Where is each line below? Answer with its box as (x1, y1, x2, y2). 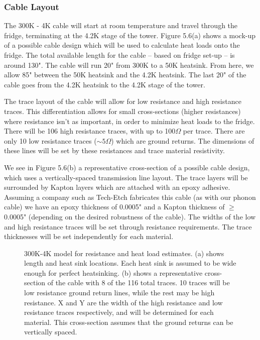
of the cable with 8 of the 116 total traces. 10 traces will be (47, 277, 230, 288)
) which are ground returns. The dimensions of (111, 135, 254, 146)
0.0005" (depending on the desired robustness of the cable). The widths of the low (4, 211, 256, 221)
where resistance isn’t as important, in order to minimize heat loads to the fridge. (4, 116, 255, 126)
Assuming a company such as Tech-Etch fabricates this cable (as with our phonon (4, 191, 256, 202)
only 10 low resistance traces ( (4, 135, 97, 146)
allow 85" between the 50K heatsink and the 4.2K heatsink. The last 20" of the (4, 69, 246, 80)
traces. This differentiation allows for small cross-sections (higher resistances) (4, 105, 241, 116)
